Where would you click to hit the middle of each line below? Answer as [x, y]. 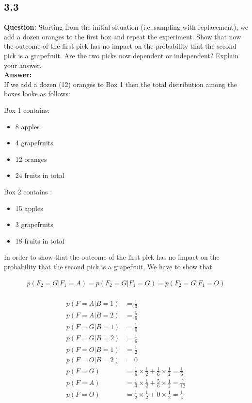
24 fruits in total [40, 175]
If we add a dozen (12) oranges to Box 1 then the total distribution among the [121, 84]
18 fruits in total [40, 240]
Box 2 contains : [28, 191]
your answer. [23, 65]
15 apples [29, 208]
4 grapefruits [34, 143]
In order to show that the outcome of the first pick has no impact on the [112, 257]
